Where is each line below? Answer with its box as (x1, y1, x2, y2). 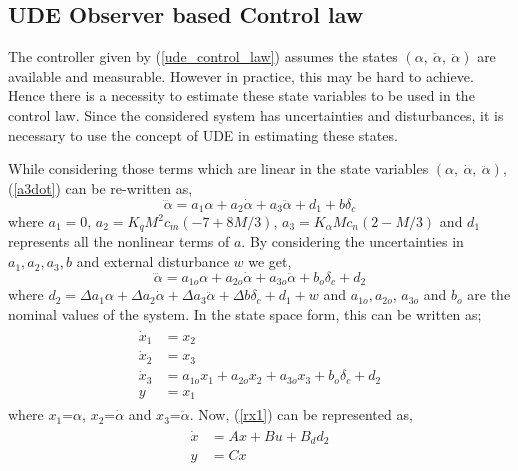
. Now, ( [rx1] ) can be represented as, (189, 404, 413, 425)
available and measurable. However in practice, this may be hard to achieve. (8, 65, 474, 86)
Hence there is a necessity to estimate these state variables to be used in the (8, 85, 475, 106)
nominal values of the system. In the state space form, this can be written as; (8, 303, 482, 324)
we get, (248, 251, 292, 272)
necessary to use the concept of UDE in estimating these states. (8, 124, 398, 145)
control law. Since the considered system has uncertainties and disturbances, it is (8, 104, 504, 125)
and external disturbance (76, 251, 229, 272)
